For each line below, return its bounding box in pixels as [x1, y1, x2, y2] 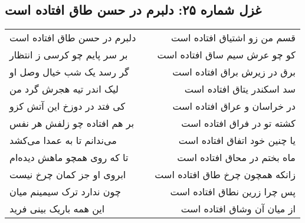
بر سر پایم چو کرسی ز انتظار [9, 48, 128, 62]
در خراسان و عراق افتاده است [172, 99, 296, 113]
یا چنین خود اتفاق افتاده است [178, 133, 296, 147]
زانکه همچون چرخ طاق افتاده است [155, 168, 296, 182]
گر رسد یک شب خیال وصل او [9, 65, 129, 79]
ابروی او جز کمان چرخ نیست [9, 168, 126, 182]
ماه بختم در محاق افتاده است [177, 150, 296, 165]
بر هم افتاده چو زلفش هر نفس [9, 116, 135, 130]
